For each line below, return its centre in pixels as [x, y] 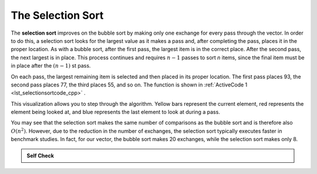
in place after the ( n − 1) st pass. [51, 66]
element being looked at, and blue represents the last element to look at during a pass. [115, 112]
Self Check [40, 155]
